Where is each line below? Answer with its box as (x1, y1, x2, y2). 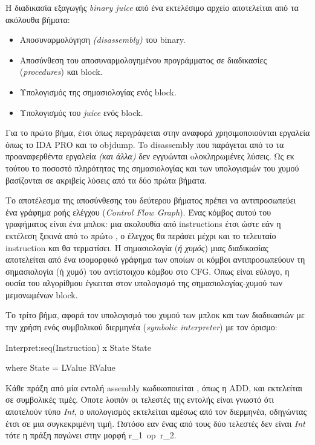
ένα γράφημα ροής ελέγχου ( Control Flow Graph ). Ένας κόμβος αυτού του (5, 205, 271, 218)
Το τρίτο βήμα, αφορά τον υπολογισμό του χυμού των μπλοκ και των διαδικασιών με (5, 309, 305, 321)
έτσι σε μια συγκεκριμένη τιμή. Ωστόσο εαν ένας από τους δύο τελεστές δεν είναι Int (5, 417, 305, 429)
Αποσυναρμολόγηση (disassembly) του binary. (19, 33, 186, 46)
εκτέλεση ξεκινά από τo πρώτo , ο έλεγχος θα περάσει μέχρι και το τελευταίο (5, 229, 276, 242)
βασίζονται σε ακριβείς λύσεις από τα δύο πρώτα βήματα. (5, 173, 207, 186)
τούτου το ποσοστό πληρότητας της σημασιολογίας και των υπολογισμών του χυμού (5, 161, 299, 174)
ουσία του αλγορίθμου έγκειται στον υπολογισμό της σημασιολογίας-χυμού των (5, 277, 282, 289)
